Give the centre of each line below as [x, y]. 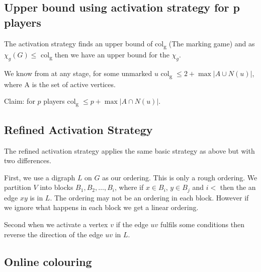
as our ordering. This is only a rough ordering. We [180, 177]
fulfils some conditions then [202, 224]
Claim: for [20, 101]
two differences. [28, 160]
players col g [61, 102]
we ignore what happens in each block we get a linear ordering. [101, 207]
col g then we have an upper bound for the [105, 55]
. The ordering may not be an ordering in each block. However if [149, 197]
